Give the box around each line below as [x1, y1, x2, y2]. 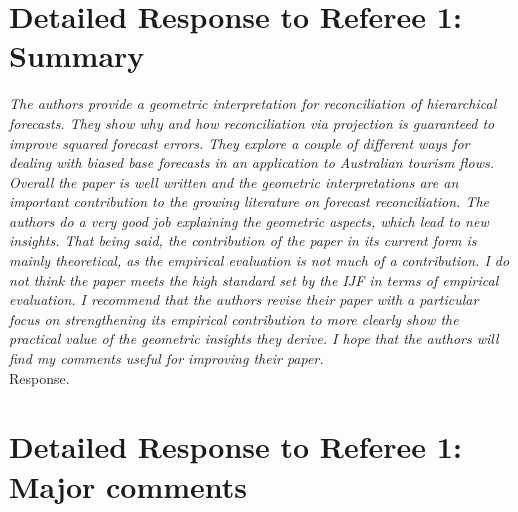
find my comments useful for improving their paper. [9, 348, 324, 369]
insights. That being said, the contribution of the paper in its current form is [9, 230, 477, 251]
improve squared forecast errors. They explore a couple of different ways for [9, 132, 470, 153]
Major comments [9, 465, 248, 506]
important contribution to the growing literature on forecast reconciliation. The [9, 191, 490, 212]
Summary [9, 35, 145, 76]
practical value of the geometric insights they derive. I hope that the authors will [9, 328, 499, 349]
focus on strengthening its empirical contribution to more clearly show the [9, 308, 459, 329]
